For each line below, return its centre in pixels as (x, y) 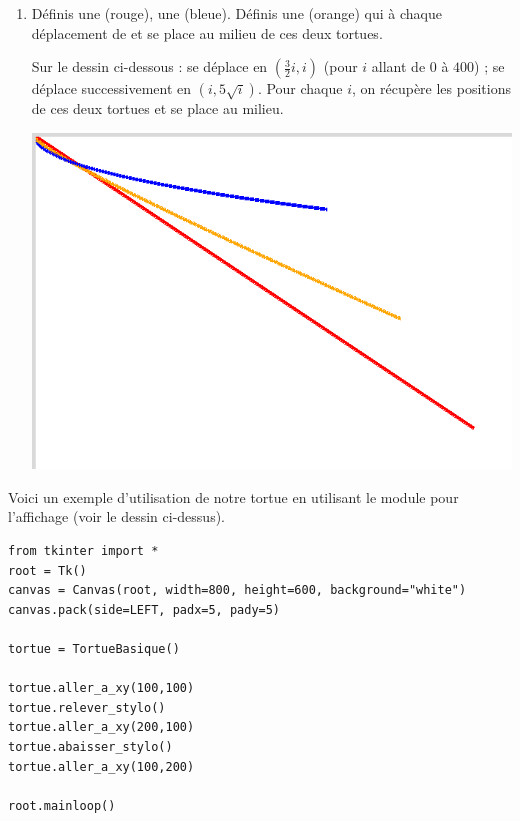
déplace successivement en (111, 88)
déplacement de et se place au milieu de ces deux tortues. (207, 32)
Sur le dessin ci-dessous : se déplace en (149, 66)
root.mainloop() (62, 805)
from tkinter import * (83, 551)
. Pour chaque (300, 88)
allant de (398, 66)
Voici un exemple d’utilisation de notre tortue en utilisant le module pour (233, 496)
